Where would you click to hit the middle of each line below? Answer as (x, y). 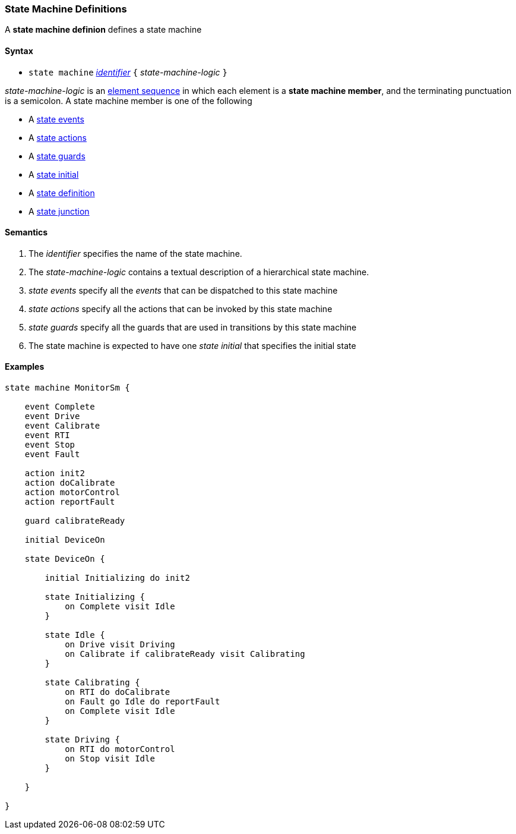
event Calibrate (62, 426)
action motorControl (72, 492)
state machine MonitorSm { (67, 388)
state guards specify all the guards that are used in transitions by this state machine (193, 327)
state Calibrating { (92, 683)
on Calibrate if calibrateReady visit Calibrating (185, 654)
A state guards (57, 156)
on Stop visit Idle (110, 759)
